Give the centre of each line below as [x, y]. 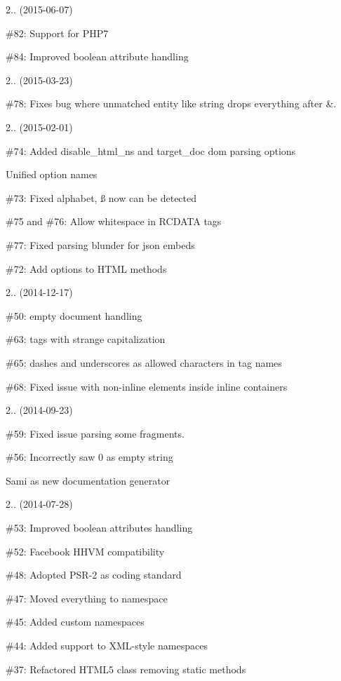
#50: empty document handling [74, 315]
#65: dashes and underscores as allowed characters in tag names [144, 362]
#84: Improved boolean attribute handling [97, 56]
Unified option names [52, 174]
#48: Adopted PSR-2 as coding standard [94, 575]
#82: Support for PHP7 [57, 33]
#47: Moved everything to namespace [87, 598]
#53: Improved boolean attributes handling [99, 528]
